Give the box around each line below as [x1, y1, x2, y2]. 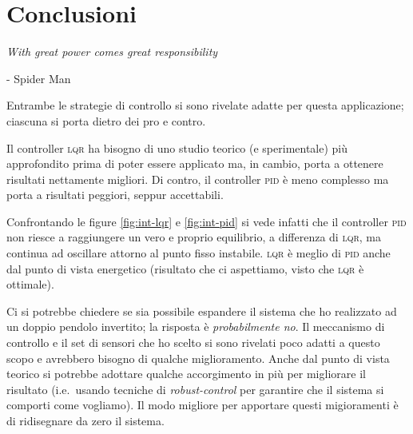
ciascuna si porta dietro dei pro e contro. [6, 112, 206, 129]
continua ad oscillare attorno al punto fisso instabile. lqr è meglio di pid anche [6, 245, 391, 261]
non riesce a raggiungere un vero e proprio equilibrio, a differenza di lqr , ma [6, 229, 382, 245]
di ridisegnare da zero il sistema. [6, 412, 165, 428]
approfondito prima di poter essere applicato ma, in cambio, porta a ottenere [6, 155, 383, 172]
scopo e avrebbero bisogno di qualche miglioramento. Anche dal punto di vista [6, 349, 390, 366]
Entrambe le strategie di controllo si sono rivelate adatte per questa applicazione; [6, 97, 404, 113]
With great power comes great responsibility [6, 43, 218, 60]
